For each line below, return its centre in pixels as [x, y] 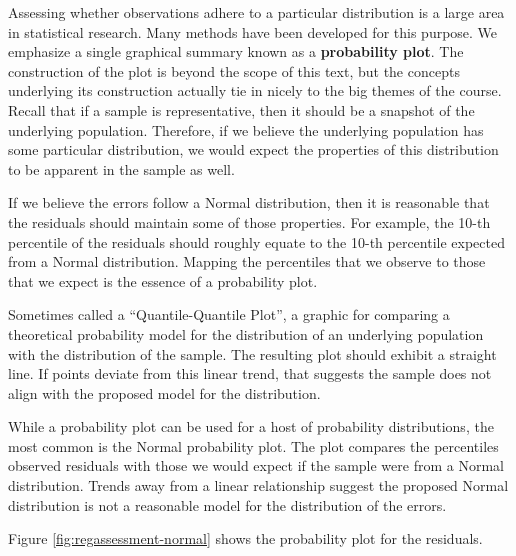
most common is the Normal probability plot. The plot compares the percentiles [253, 445]
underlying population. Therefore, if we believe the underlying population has [246, 129]
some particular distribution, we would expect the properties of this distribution [253, 149]
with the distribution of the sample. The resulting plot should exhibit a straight [252, 353]
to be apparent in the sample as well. [121, 168]
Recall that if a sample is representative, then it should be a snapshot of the [241, 109]
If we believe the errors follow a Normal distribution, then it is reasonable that [249, 202]
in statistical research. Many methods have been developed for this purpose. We [253, 31]
